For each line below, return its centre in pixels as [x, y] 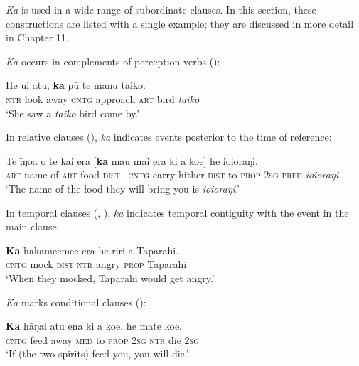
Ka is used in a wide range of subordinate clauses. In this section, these [161, 9]
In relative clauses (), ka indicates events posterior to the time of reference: [169, 137]
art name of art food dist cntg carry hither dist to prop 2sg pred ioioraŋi [172, 174]
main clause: [33, 226]
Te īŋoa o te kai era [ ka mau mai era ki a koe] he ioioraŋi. [132, 160]
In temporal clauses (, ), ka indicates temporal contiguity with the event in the [177, 212]
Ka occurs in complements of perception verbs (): [113, 61]
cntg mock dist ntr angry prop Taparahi [96, 264]
